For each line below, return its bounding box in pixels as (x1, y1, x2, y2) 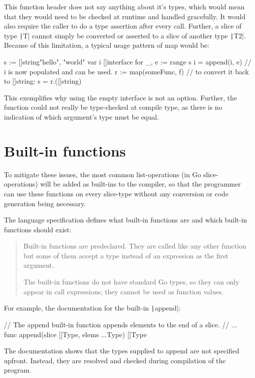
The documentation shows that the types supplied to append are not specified (4, 346, 239, 356)
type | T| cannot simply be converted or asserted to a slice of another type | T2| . (4, 30, 246, 40)
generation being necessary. (4, 198, 86, 208)
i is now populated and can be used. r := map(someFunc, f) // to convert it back (4, 66, 249, 76)
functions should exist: (4, 224, 72, 234)
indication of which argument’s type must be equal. (4, 112, 159, 122)
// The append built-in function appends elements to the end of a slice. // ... (4, 319, 237, 329)
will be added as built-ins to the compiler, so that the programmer (40, 179, 241, 189)
